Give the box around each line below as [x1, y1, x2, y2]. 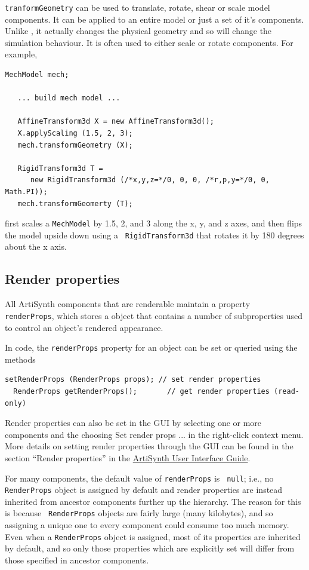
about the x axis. [5, 240, 67, 253]
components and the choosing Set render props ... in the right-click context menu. [5, 428, 304, 440]
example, [5, 48, 38, 60]
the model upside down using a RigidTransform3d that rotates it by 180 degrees [5, 228, 304, 241]
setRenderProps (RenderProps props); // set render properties [5, 375, 261, 384]
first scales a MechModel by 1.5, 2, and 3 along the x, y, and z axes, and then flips [5, 217, 302, 229]
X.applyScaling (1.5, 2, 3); [17, 129, 133, 137]
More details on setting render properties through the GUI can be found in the [5, 440, 293, 452]
